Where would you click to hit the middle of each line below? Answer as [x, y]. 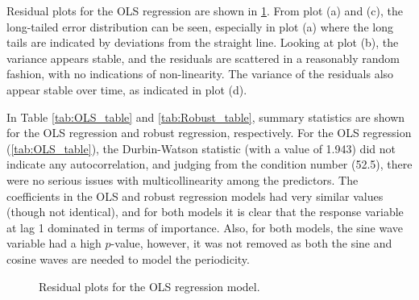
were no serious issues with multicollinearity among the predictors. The [183, 179]
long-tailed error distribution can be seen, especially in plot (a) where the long [200, 26]
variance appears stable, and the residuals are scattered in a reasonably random [203, 58]
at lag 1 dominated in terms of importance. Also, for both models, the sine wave [205, 227]
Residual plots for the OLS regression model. [149, 286]
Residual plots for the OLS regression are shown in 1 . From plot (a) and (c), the [205, 10]
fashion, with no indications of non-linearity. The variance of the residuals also [200, 74]
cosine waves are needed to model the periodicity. [128, 258]
